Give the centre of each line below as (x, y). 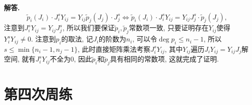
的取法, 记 (77, 39)
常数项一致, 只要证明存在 (169, 28)
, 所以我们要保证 (89, 28)
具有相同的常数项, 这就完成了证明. (164, 59)
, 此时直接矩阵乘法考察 (114, 49)
